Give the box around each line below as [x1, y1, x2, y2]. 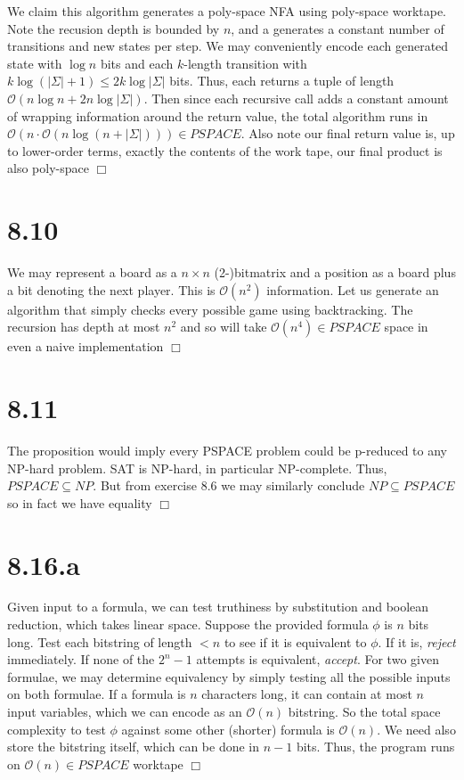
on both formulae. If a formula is [7, 685, 186, 703]
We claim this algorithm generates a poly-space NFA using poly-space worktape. [7, 2, 447, 20]
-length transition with [183, 53, 307, 72]
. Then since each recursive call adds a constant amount [143, 88, 449, 107]
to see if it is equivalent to [224, 632, 367, 651]
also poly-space [7, 159, 89, 177]
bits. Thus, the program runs [296, 737, 455, 756]
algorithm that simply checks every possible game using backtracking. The [7, 300, 413, 318]
